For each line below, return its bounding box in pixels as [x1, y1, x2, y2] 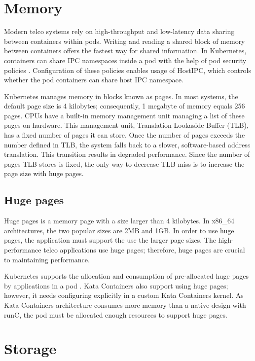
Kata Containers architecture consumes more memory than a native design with [4, 299, 246, 310]
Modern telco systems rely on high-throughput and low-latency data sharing [4, 26, 235, 36]
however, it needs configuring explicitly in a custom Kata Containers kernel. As [4, 290, 244, 300]
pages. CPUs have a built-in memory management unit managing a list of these [4, 110, 245, 120]
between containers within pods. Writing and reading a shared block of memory [4, 36, 245, 46]
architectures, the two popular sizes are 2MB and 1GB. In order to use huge [4, 225, 234, 235]
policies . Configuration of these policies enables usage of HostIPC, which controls [4, 65, 251, 75]
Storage [4, 338, 57, 359]
